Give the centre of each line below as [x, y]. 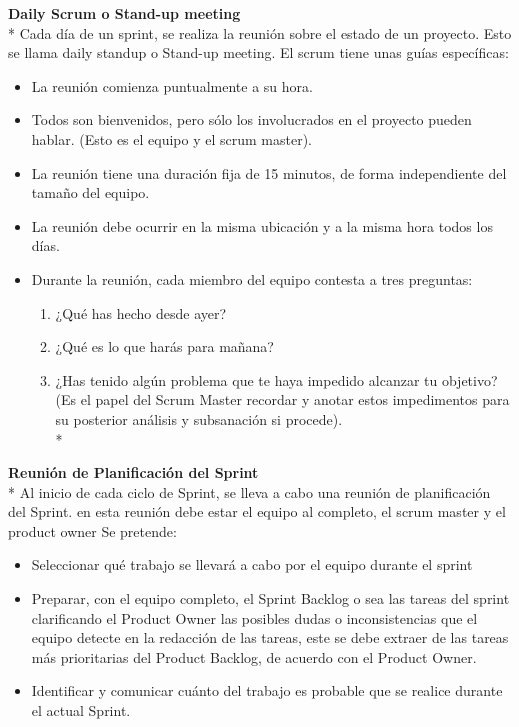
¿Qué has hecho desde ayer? [141, 312]
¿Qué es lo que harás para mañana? [164, 346]
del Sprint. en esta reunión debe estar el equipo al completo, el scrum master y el [257, 511]
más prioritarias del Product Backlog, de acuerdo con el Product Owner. [254, 656]
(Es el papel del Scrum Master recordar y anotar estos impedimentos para [282, 399]
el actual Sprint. [81, 710]
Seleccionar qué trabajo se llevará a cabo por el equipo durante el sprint [252, 564]
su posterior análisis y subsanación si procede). [199, 418]
